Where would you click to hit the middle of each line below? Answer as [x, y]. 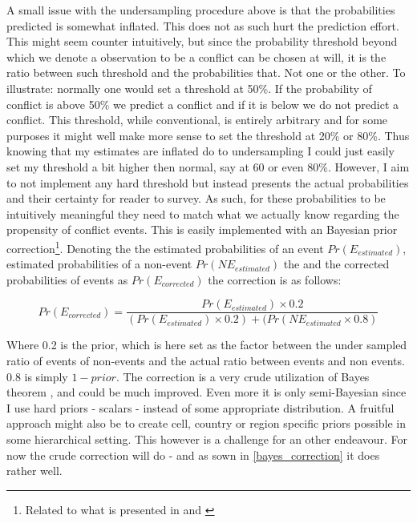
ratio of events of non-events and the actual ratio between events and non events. [206, 360]
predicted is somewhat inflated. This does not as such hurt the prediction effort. [203, 25]
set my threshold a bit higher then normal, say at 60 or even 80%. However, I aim [208, 166]
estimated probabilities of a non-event [99, 264]
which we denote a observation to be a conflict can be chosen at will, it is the [196, 56]
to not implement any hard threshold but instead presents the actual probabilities [208, 182]
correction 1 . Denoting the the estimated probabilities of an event [165, 247]
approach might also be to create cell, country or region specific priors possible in [206, 423]
